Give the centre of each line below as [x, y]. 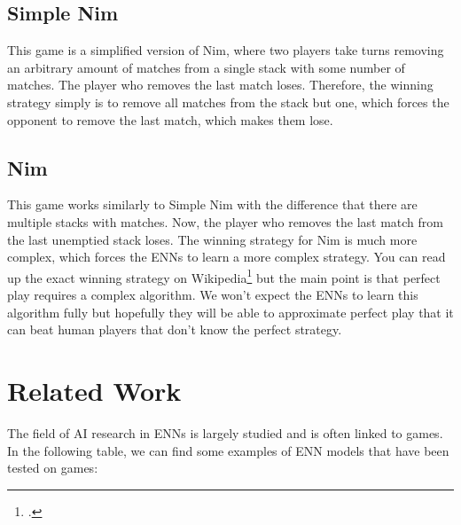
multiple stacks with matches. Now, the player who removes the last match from [225, 221]
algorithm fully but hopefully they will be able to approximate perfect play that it [230, 312]
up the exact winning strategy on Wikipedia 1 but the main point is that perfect [224, 276]
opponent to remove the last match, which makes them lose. [170, 119]
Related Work [94, 390]
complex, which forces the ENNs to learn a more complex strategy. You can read [227, 257]
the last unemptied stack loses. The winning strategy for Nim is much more [212, 239]
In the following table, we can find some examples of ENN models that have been [228, 450]
